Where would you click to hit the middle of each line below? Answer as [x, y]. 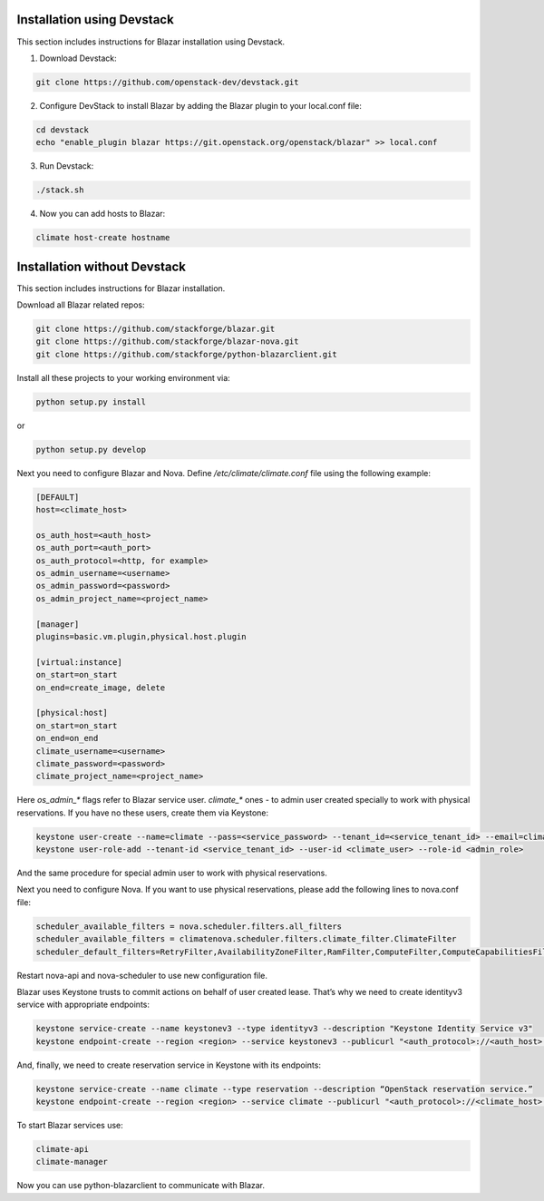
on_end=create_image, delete [101, 688]
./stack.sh [60, 190]
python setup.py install [91, 402]
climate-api [63, 1149]
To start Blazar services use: [70, 1126]
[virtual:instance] [79, 662]
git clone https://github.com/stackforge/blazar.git [155, 329]
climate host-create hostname [103, 238]
